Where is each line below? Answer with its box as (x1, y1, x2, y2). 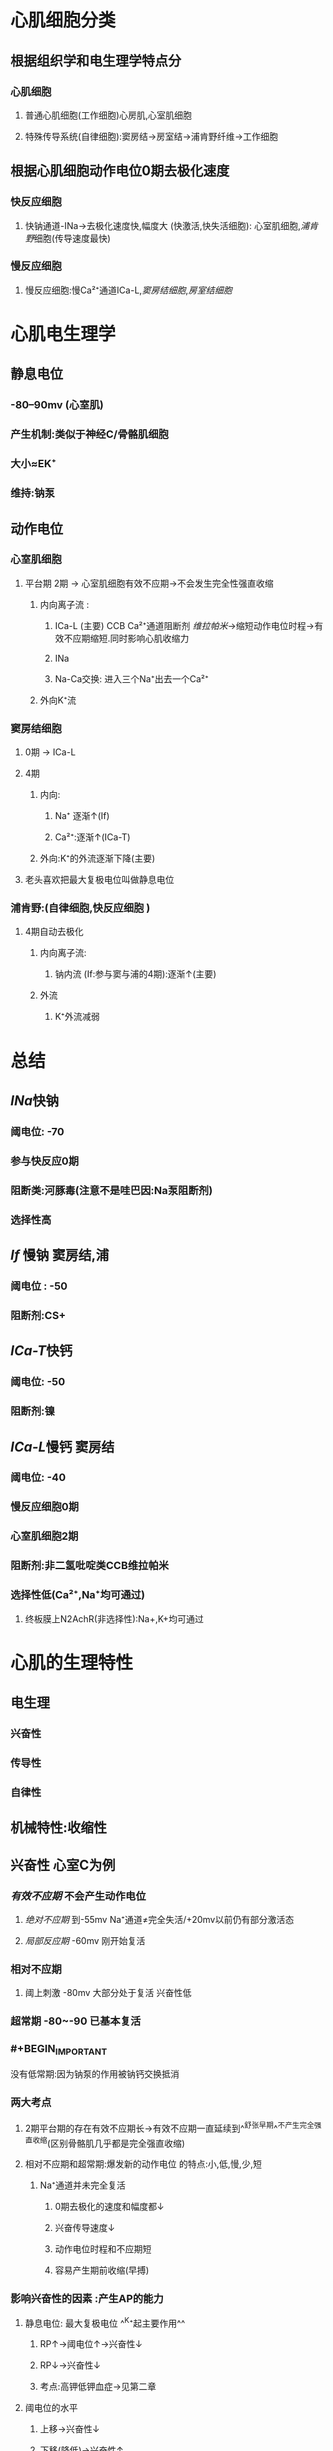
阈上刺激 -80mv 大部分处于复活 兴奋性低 (24, 1987, 192, 1999)
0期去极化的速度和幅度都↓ (54, 2201, 165, 2213)
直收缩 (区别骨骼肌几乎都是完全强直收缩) (24, 2135, 185, 2149)
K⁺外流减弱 (54, 1011, 100, 1023)
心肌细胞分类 (10, 9, 117, 32)
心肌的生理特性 (10, 1651, 134, 1674)
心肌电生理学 (10, 323, 117, 346)
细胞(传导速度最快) (33, 232, 112, 244)
